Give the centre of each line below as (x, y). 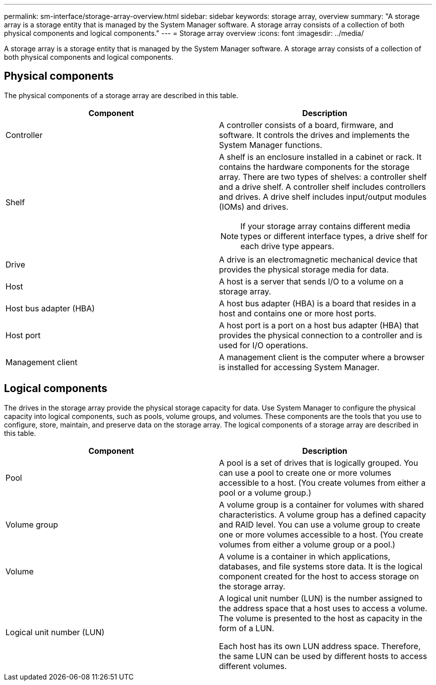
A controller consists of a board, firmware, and (306, 125)
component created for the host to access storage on (319, 576)
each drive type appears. (287, 246)
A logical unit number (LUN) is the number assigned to (321, 598)
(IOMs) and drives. (254, 206)
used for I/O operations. (264, 345)
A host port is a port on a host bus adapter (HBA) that (319, 325)
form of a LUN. (247, 628)
